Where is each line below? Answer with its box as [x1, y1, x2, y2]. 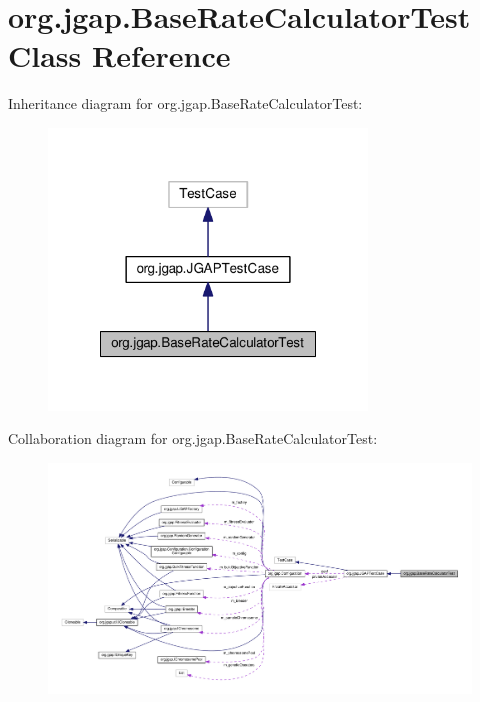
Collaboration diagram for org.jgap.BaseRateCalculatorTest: [8, 428, 378, 449]
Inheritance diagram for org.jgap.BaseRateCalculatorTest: [8, 93, 363, 114]
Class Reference [8, 35, 231, 76]
